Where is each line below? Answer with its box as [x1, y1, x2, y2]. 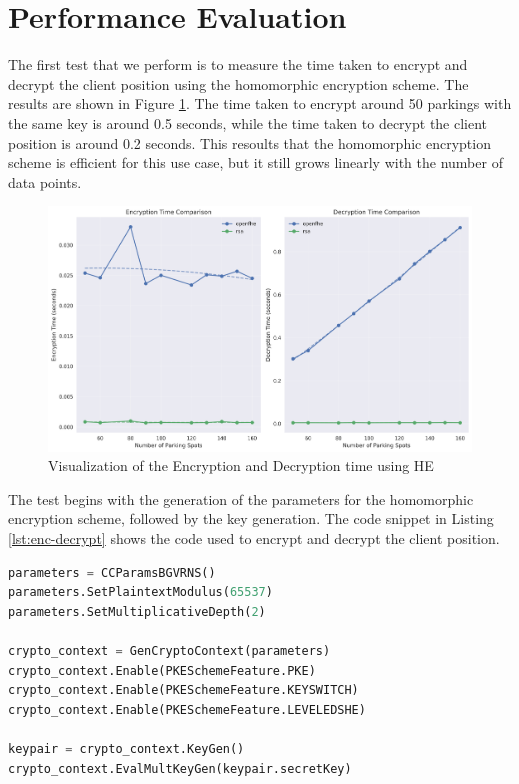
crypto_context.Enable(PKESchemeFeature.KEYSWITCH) [8, 683, 359, 698]
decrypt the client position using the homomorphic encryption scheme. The [8, 73, 469, 94]
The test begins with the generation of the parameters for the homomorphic [8, 488, 474, 509]
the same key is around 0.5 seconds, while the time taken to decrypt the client [8, 112, 488, 133]
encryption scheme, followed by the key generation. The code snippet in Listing [8, 508, 494, 529]
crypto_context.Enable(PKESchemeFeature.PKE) [8, 663, 316, 678]
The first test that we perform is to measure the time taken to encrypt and [8, 54, 468, 75]
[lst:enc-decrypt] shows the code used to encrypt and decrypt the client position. [8, 528, 500, 549]
